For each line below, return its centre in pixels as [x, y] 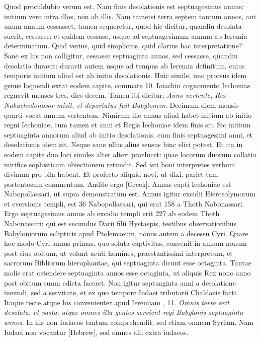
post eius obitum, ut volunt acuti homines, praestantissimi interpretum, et [118, 253]
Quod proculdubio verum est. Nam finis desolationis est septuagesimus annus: [124, 6]
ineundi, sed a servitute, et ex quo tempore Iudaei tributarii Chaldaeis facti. [121, 292]
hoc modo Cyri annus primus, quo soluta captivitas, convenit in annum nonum [125, 243]
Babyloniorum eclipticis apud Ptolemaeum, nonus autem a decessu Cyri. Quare [126, 233]
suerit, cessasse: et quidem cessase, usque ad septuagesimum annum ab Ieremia [126, 36]
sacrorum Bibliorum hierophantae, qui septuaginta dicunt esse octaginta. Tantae [128, 263]
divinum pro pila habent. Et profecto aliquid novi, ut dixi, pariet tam [111, 174]
